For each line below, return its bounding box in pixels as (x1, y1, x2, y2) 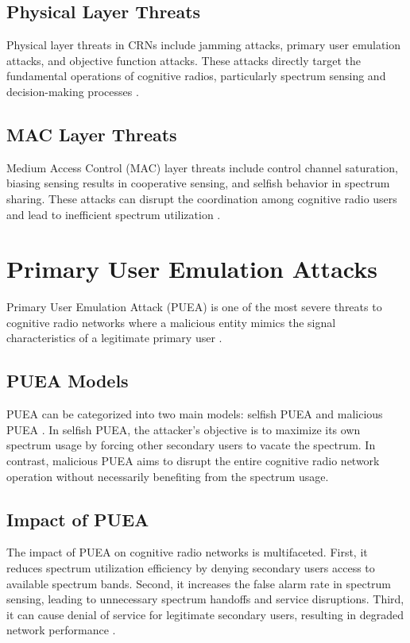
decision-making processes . (6, 83, 139, 99)
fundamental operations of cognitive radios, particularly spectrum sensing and (6, 67, 386, 84)
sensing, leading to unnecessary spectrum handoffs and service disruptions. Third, (6, 591, 404, 607)
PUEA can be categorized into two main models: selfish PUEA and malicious (6, 406, 383, 422)
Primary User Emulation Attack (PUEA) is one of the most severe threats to (6, 298, 382, 315)
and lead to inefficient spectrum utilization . (6, 206, 221, 222)
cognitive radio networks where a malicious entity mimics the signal (6, 314, 336, 330)
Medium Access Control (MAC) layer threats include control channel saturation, (6, 159, 398, 175)
